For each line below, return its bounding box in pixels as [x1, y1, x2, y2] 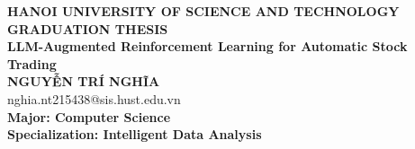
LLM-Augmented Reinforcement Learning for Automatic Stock [7, 37, 408, 56]
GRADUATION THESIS [7, 19, 168, 38]
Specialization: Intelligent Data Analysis [7, 125, 262, 144]
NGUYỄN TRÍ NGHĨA [7, 72, 160, 91]
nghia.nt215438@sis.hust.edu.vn [7, 89, 181, 108]
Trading [7, 54, 57, 73]
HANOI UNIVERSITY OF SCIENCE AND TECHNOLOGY [7, 2, 400, 20]
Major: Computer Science [7, 107, 171, 126]
